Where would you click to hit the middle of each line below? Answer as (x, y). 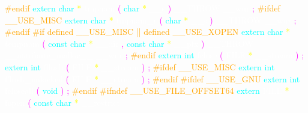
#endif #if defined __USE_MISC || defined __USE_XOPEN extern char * (148, 32)
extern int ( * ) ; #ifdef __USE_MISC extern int (140, 66)
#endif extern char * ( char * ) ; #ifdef (143, 8)
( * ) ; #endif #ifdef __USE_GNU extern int (183, 78)
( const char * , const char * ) (123, 43)
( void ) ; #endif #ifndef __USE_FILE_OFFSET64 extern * (163, 90)
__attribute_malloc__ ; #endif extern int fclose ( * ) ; (155, 55)
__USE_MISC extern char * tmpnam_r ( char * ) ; (151, 20)
